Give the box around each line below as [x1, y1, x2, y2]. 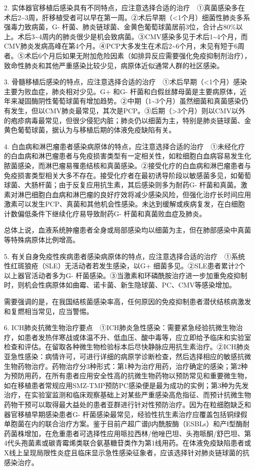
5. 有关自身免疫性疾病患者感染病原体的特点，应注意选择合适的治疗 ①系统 [4, 251, 245, 261]
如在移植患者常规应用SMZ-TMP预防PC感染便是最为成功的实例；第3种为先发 [4, 380, 249, 390]
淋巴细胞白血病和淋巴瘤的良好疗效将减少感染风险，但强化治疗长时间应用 [17, 189, 251, 199]
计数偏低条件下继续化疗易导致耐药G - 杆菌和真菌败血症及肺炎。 [4, 208, 206, 218]
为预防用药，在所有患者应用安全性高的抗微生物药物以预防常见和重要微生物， [4, 370, 251, 381]
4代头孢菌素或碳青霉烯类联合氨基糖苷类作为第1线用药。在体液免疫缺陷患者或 [4, 438, 251, 448]
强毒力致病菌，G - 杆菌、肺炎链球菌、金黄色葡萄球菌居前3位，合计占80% [4, 22, 236, 32]
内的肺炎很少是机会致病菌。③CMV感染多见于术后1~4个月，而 [49, 31, 248, 41]
